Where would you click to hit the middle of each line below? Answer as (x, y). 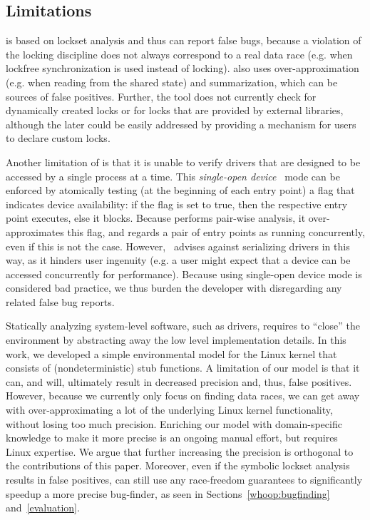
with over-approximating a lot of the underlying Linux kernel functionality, (169, 410)
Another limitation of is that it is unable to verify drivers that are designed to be (183, 162)
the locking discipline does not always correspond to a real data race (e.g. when (179, 54)
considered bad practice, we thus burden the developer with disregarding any (174, 288)
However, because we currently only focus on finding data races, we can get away (183, 396)
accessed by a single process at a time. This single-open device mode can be (173, 176)
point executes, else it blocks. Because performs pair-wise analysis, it (156, 218)
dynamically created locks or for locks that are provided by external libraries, (175, 110)
